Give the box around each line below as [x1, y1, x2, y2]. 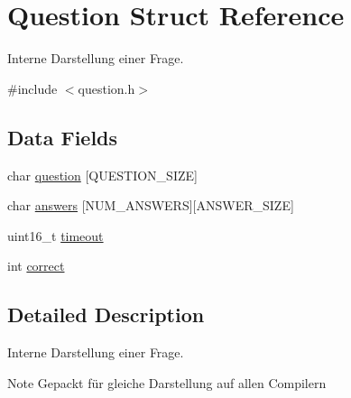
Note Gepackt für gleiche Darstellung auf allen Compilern [7, 373, 327, 392]
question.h [78, 79, 135, 97]
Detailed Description [7, 301, 205, 329]
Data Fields [7, 123, 118, 151]
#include [7, 79, 58, 97]
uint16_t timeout [7, 226, 104, 245]
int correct [7, 256, 65, 275]
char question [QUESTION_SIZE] [7, 165, 198, 184]
